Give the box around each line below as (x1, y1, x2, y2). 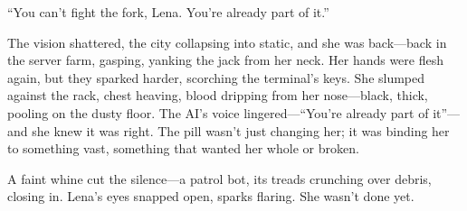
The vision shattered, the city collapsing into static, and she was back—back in (7, 32, 447, 51)
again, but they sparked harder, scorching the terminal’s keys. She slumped (7, 68, 425, 87)
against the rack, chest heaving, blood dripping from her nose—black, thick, (7, 86, 428, 105)
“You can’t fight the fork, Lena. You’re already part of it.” (7, 3, 329, 21)
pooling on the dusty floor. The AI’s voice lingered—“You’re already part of (7, 103, 429, 122)
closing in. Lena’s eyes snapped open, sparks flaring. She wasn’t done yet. (7, 187, 415, 206)
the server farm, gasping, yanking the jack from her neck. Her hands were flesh (7, 50, 444, 69)
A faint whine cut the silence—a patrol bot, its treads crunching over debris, (7, 169, 432, 188)
